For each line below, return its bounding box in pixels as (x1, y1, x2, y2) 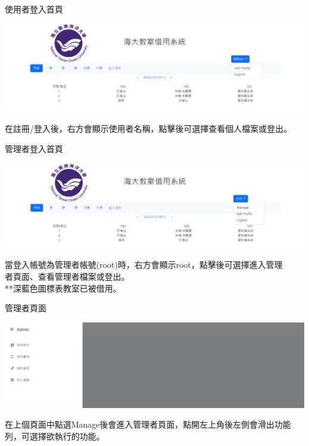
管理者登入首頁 (5, 142, 63, 154)
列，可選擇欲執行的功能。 (5, 430, 105, 442)
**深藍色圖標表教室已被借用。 (5, 281, 121, 294)
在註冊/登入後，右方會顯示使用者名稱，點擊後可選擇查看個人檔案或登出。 (5, 122, 292, 135)
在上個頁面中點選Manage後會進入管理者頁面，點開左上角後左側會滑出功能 (5, 418, 291, 431)
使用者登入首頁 (5, 3, 63, 15)
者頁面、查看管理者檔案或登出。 (5, 270, 130, 282)
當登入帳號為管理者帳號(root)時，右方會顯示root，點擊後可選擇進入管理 (5, 258, 283, 271)
